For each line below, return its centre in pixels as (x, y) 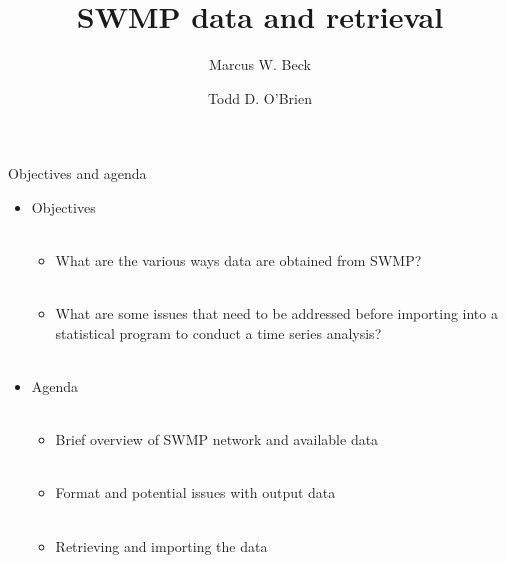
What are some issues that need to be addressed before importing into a (276, 313)
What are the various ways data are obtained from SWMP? (238, 260)
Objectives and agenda (77, 173)
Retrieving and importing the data (161, 545)
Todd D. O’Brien (260, 97)
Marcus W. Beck (260, 64)
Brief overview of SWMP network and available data (217, 439)
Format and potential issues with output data (195, 492)
